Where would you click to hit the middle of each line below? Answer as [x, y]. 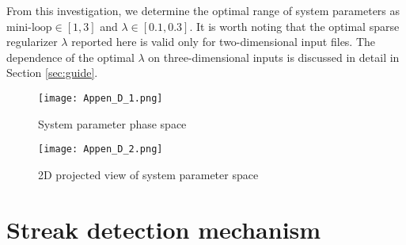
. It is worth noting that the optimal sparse [294, 26]
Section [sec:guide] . [52, 73]
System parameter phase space [112, 123]
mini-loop [29, 27]
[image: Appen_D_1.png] [101, 98]
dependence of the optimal [70, 57]
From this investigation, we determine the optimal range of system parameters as [203, 10]
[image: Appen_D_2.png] [101, 149]
